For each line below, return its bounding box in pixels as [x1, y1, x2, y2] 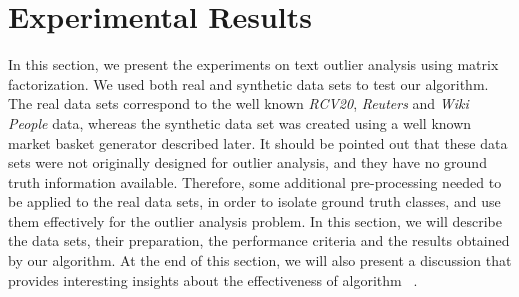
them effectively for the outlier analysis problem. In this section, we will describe [8, 210, 503, 231]
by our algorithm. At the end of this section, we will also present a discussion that [8, 250, 512, 271]
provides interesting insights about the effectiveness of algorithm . [8, 269, 418, 290]
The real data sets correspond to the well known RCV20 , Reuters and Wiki [8, 93, 469, 114]
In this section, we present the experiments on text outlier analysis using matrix [8, 54, 499, 75]
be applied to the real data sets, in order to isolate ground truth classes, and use [8, 191, 501, 212]
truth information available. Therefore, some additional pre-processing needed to [8, 171, 502, 192]
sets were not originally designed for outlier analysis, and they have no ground [8, 152, 487, 173]
